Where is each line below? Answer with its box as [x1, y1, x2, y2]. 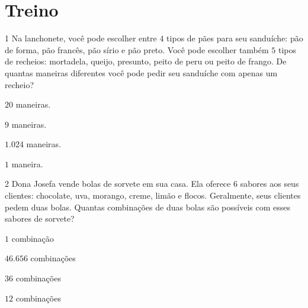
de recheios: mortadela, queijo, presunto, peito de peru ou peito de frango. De [5, 55, 287, 67]
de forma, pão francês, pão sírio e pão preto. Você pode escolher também [5, 43, 269, 56]
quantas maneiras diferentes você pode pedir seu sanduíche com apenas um [5, 66, 278, 79]
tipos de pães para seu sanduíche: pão [166, 32, 303, 44]
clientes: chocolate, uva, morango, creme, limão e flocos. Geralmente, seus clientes [5, 189, 301, 202]
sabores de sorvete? [5, 212, 75, 225]
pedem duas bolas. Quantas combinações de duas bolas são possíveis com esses [5, 200, 290, 213]
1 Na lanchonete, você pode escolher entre [5, 32, 157, 44]
